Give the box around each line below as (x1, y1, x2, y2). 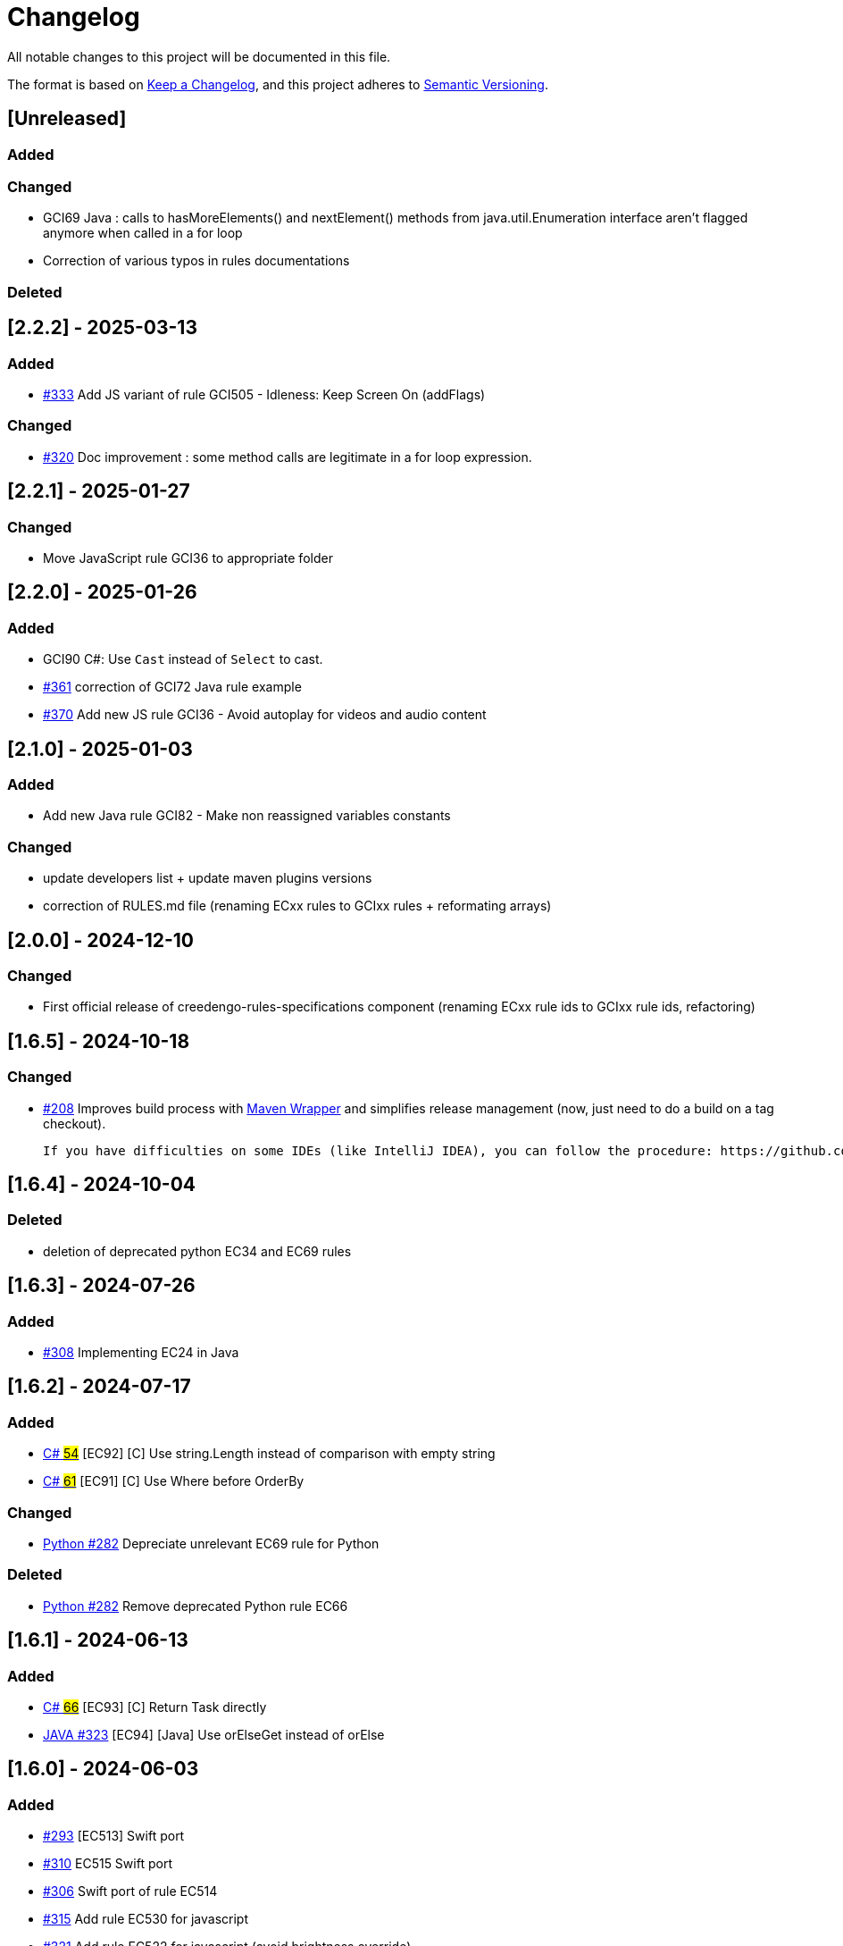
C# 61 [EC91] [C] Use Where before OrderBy (43, 1473, 305, 1489)
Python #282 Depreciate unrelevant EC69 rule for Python (43, 1535, 380, 1551)
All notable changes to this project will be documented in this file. (7, 48, 391, 64)
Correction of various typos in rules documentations (43, 253, 350, 269)
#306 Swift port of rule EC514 (43, 1883, 218, 1900)
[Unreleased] (7, 107, 127, 130)
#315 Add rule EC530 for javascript (43, 1911, 249, 1927)
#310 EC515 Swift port (43, 1856, 172, 1872)
